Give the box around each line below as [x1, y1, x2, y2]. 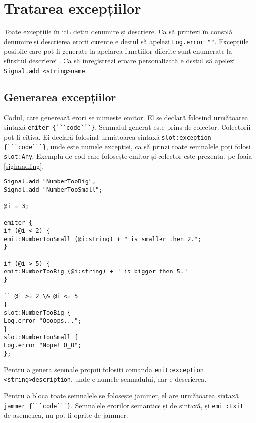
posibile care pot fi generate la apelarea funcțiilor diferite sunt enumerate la [4, 46, 232, 56]
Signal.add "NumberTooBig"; [4, 178, 96, 185]
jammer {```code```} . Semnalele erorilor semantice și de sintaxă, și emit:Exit [4, 400, 244, 410]
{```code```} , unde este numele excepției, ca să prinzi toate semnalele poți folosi [4, 141, 251, 151]
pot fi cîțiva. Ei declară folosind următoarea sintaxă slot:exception [4, 131, 211, 142]
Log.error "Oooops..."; [4, 317, 82, 325]
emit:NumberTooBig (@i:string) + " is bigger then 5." [4, 268, 188, 275]
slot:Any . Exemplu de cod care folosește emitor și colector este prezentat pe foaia [4, 151, 252, 161]
